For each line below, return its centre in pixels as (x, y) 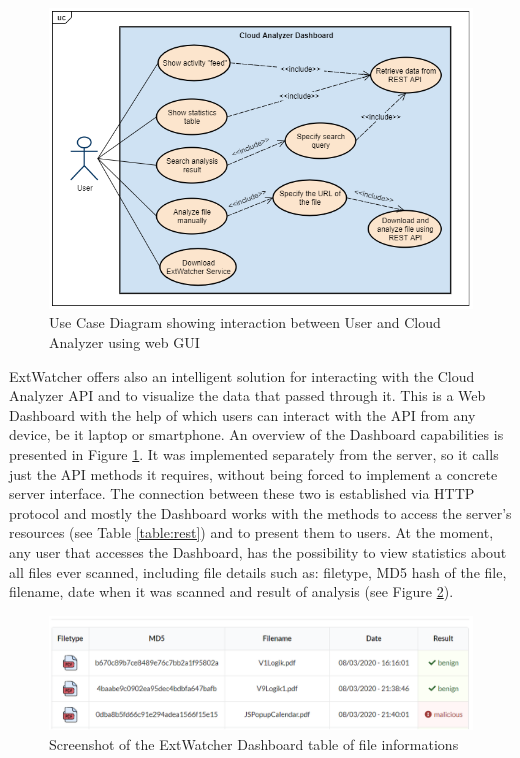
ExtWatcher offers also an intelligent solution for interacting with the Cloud (242, 375)
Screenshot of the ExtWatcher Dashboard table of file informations (254, 743)
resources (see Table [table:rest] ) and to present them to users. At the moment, (251, 532)
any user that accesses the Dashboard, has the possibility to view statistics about (258, 551)
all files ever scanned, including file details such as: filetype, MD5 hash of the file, (258, 571)
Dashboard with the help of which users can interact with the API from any (242, 414)
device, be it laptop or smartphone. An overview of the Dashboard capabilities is (256, 434)
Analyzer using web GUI (124, 342)
